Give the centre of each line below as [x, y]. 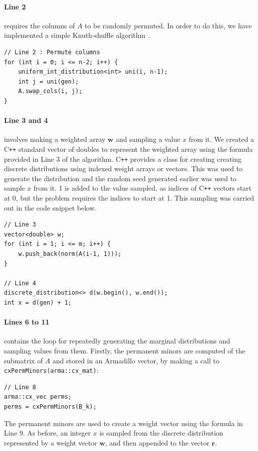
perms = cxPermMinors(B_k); [50, 407]
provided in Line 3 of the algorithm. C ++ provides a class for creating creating [123, 159]
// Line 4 [20, 283]
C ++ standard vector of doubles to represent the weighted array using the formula [129, 149]
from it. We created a [221, 139]
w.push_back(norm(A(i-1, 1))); [70, 254]
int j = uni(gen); [48, 81]
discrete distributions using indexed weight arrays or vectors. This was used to [124, 169]
